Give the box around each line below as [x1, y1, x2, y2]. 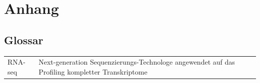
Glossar [4, 32, 43, 47]
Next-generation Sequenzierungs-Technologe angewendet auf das [38, 57, 235, 67]
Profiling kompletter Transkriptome [38, 66, 147, 77]
